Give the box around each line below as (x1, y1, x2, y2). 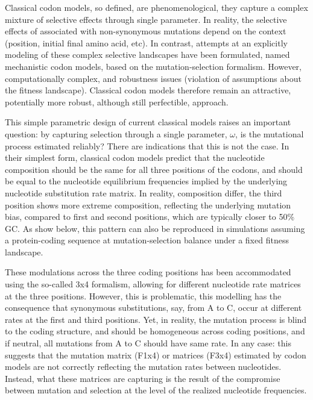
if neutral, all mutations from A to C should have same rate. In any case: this (5, 337, 291, 349)
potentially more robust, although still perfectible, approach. (5, 95, 229, 108)
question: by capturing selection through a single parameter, (5, 127, 227, 140)
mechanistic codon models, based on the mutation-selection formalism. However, (5, 60, 302, 72)
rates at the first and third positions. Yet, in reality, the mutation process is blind (5, 313, 307, 325)
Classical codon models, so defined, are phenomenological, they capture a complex (5, 1, 308, 13)
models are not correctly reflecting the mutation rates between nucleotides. (5, 360, 282, 373)
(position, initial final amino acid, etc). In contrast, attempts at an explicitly (5, 36, 288, 49)
